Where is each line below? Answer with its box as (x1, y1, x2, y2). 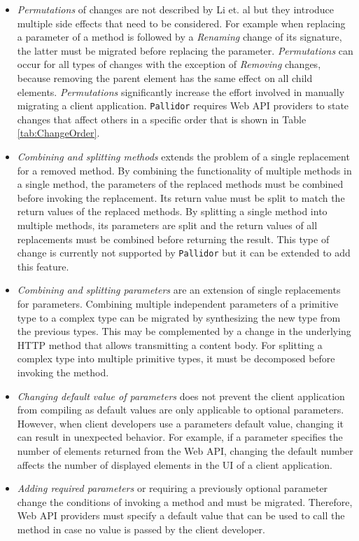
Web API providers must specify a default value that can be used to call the (17, 508, 345, 523)
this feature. (17, 259, 69, 273)
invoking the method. (17, 364, 109, 379)
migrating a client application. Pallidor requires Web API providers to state (17, 98, 349, 113)
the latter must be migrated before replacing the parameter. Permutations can (17, 43, 353, 57)
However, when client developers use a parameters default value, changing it (17, 416, 344, 430)
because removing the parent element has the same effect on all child (17, 70, 313, 85)
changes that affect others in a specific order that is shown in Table (17, 111, 307, 126)
